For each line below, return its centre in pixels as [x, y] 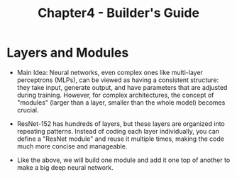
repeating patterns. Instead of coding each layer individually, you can [118, 131]
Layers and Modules [68, 53]
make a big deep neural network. [65, 167]
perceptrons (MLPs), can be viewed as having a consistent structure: [118, 80]
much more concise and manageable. [72, 146]
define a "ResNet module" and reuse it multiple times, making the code [121, 139]
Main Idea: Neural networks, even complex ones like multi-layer [110, 72]
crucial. [28, 110]
